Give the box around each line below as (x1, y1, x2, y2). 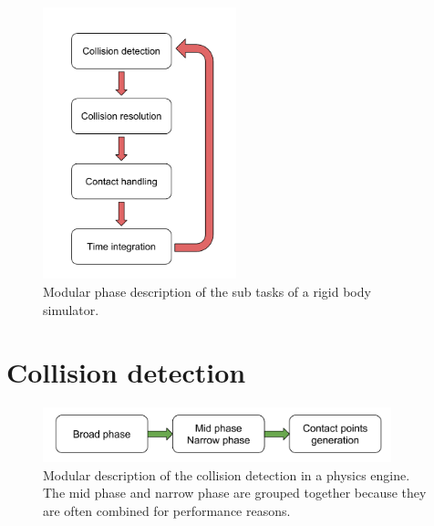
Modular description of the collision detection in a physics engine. (43, 465, 410, 484)
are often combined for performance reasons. (43, 501, 291, 521)
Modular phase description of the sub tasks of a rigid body (43, 282, 371, 301)
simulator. (43, 300, 99, 319)
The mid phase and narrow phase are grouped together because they (43, 483, 427, 502)
